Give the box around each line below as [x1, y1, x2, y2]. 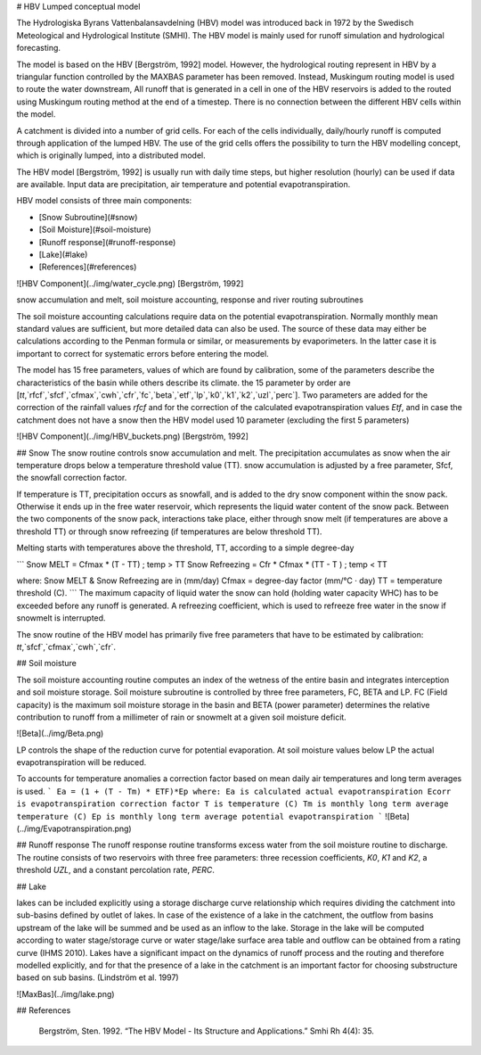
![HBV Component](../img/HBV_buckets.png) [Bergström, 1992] [16, 431, 249, 441]
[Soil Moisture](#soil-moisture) [38, 224, 151, 235]
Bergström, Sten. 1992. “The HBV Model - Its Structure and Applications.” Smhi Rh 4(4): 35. [38, 1026, 374, 1036]
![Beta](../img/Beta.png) [16, 728, 104, 739]
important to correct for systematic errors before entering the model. [16, 348, 269, 359]
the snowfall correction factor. [16, 473, 127, 483]
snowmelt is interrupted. [16, 613, 106, 623]
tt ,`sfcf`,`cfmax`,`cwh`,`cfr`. [16, 641, 116, 652]
